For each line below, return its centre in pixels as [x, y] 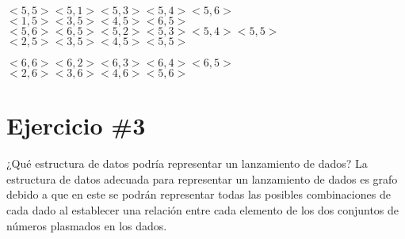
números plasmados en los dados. [87, 225]
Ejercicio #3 [76, 125]
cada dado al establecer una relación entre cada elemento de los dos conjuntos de [203, 209]
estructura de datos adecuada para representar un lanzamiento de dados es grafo [202, 178]
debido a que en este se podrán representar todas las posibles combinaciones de [199, 194]
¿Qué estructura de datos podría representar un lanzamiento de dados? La [187, 163]
